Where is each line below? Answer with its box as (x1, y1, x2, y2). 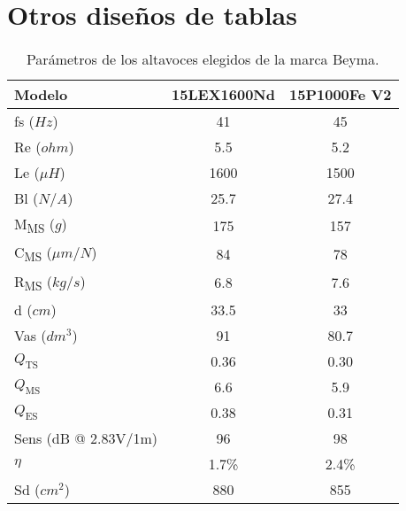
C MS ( (14, 242, 52, 266)
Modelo (14, 84, 68, 105)
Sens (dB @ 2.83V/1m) (14, 427, 158, 448)
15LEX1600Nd (172, 84, 275, 105)
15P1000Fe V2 (289, 84, 392, 105)
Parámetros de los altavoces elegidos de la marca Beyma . (26, 49, 379, 70)
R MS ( (14, 270, 52, 294)
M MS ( (14, 213, 55, 237)
